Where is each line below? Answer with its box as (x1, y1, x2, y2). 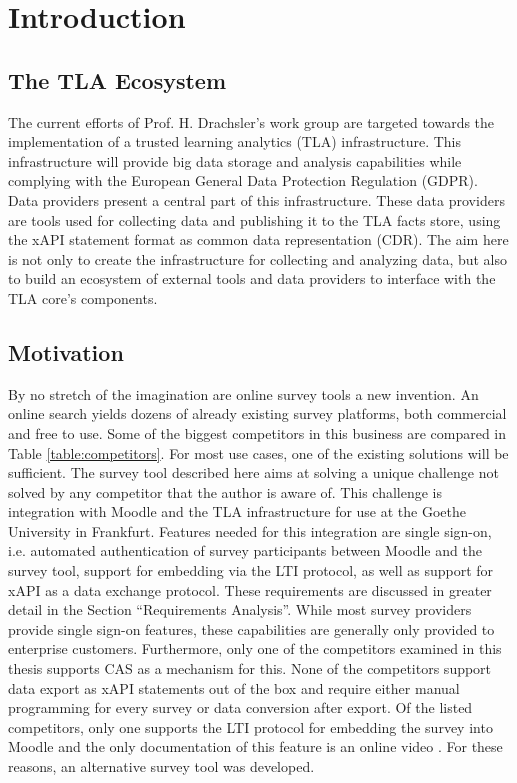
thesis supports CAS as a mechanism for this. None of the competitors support (8, 658, 492, 679)
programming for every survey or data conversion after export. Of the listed (8, 697, 473, 718)
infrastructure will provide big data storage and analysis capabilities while (8, 150, 462, 171)
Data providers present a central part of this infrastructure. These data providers (8, 189, 505, 210)
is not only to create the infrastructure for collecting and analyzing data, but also (8, 248, 508, 269)
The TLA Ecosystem (8, 64, 227, 95)
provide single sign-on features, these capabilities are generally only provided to (8, 618, 495, 639)
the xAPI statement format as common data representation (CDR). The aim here (8, 229, 509, 250)
